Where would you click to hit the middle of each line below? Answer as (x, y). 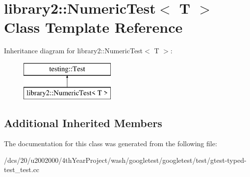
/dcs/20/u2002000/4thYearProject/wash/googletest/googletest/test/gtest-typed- (125, 160)
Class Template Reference (93, 27)
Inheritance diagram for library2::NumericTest (74, 51)
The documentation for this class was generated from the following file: (111, 144)
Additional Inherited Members (83, 123)
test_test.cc (22, 169)
